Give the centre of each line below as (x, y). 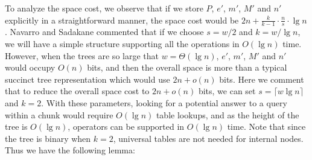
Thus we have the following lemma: (70, 150)
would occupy (30, 67)
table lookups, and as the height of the (228, 114)
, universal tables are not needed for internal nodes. (208, 138)
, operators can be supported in (126, 126)
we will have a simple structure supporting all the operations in (122, 44)
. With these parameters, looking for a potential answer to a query (164, 102)
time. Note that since (266, 126)
